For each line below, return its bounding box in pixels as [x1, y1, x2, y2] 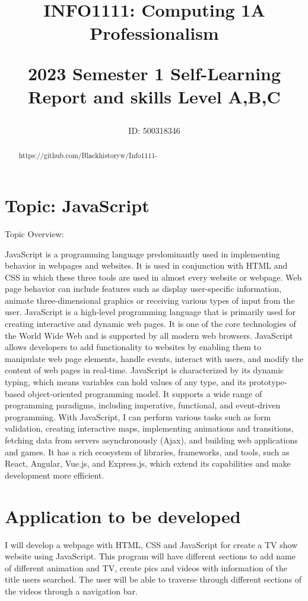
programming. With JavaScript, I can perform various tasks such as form [5, 410, 271, 423]
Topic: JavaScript [5, 193, 150, 217]
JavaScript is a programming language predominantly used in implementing [5, 247, 280, 260]
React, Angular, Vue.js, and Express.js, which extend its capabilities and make [5, 457, 291, 470]
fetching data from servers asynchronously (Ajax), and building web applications [5, 434, 298, 446]
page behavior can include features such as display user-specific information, [5, 282, 282, 295]
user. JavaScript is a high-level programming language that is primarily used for [5, 306, 296, 318]
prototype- [249, 376, 287, 388]
